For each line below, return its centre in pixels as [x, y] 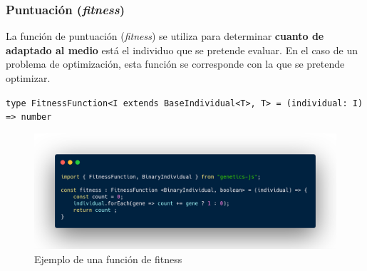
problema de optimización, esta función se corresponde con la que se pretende [175, 64]
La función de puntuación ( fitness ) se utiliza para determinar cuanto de [165, 36]
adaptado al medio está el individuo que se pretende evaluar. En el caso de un [182, 50]
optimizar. [28, 78]
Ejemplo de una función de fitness [108, 259]
